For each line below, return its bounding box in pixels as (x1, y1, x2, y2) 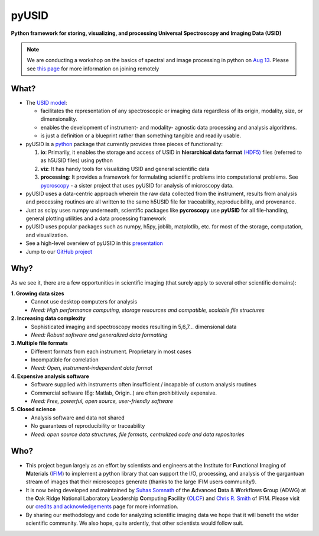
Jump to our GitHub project (25, 248, 93, 255)
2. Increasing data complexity (11, 315, 86, 322)
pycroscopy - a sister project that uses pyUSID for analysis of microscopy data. (40, 182, 234, 189)
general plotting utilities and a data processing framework (25, 215, 167, 222)
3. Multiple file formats (11, 340, 68, 347)
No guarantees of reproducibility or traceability (31, 422, 145, 430)
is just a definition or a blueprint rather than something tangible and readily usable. (40, 132, 242, 139)
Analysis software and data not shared (31, 414, 125, 421)
